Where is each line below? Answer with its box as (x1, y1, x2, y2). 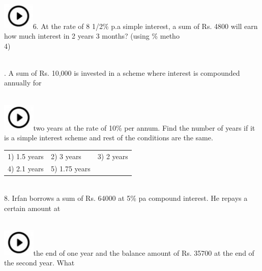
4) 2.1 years (8, 163, 44, 174)
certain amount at (4, 202, 61, 213)
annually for (4, 77, 42, 88)
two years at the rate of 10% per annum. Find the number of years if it (33, 122, 255, 133)
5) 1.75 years (50, 163, 91, 174)
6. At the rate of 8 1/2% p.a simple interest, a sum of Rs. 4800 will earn (33, 20, 258, 31)
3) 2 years (97, 150, 128, 161)
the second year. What (4, 257, 75, 268)
